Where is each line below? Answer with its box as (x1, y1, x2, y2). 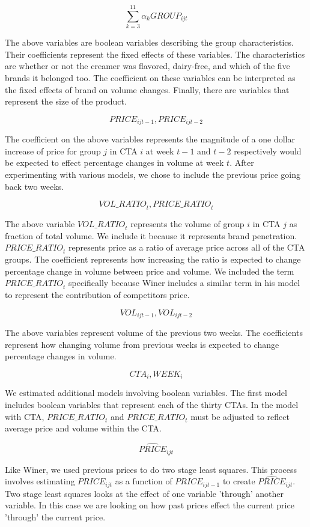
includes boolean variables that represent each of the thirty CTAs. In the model (5, 398, 299, 410)
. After (229, 156, 254, 169)
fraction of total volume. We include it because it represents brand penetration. (5, 229, 297, 242)
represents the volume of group (130, 217, 245, 230)
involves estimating (5, 475, 75, 487)
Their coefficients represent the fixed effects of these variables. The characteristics (5, 47, 305, 60)
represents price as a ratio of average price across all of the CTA (68, 241, 305, 254)
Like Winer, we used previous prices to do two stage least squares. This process (5, 463, 297, 475)
